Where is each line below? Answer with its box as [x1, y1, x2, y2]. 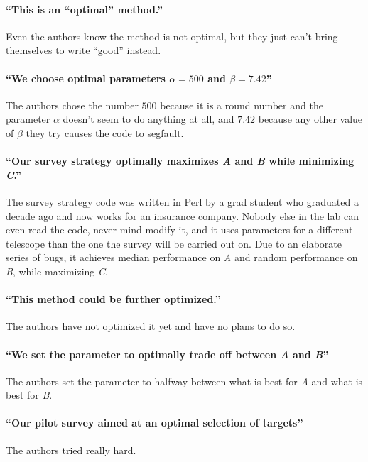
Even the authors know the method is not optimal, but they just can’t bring [6, 28, 338, 43]
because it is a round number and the [160, 97, 323, 112]
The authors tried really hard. [6, 442, 136, 457]
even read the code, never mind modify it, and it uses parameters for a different [6, 222, 353, 237]
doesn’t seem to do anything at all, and [63, 111, 234, 126]
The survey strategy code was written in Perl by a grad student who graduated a [6, 194, 359, 209]
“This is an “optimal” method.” [6, 1, 163, 16]
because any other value [258, 111, 363, 126]
